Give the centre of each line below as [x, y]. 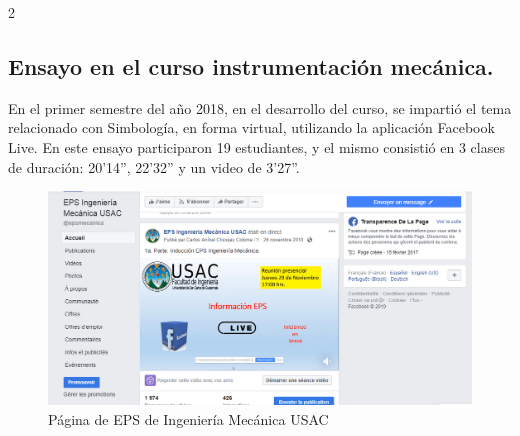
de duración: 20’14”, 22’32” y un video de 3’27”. [154, 166]
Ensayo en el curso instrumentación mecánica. [251, 65]
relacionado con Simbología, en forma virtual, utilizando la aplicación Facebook [251, 127]
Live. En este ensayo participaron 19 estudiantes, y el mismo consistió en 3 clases [256, 146]
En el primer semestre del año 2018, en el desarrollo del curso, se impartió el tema [260, 107]
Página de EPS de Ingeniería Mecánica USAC [188, 418]
